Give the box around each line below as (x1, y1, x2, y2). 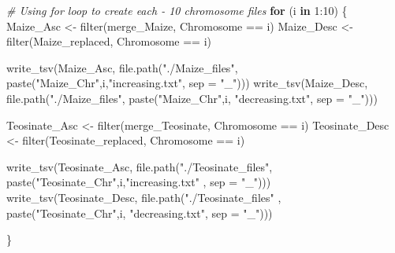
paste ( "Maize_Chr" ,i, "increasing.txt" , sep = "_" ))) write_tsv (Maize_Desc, (6, 75, 368, 91)
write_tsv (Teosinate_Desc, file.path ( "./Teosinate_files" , (6, 189, 281, 205)
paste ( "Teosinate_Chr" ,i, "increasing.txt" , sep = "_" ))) (6, 174, 271, 190)
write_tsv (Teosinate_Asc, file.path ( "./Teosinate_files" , (6, 158, 273, 174)
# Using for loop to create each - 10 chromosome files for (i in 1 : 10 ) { (6, 2, 348, 18)
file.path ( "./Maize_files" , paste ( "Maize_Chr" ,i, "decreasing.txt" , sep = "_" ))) (6, 90, 378, 106)
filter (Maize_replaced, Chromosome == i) (6, 33, 211, 49)
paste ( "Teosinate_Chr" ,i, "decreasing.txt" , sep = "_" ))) (6, 204, 273, 221)
